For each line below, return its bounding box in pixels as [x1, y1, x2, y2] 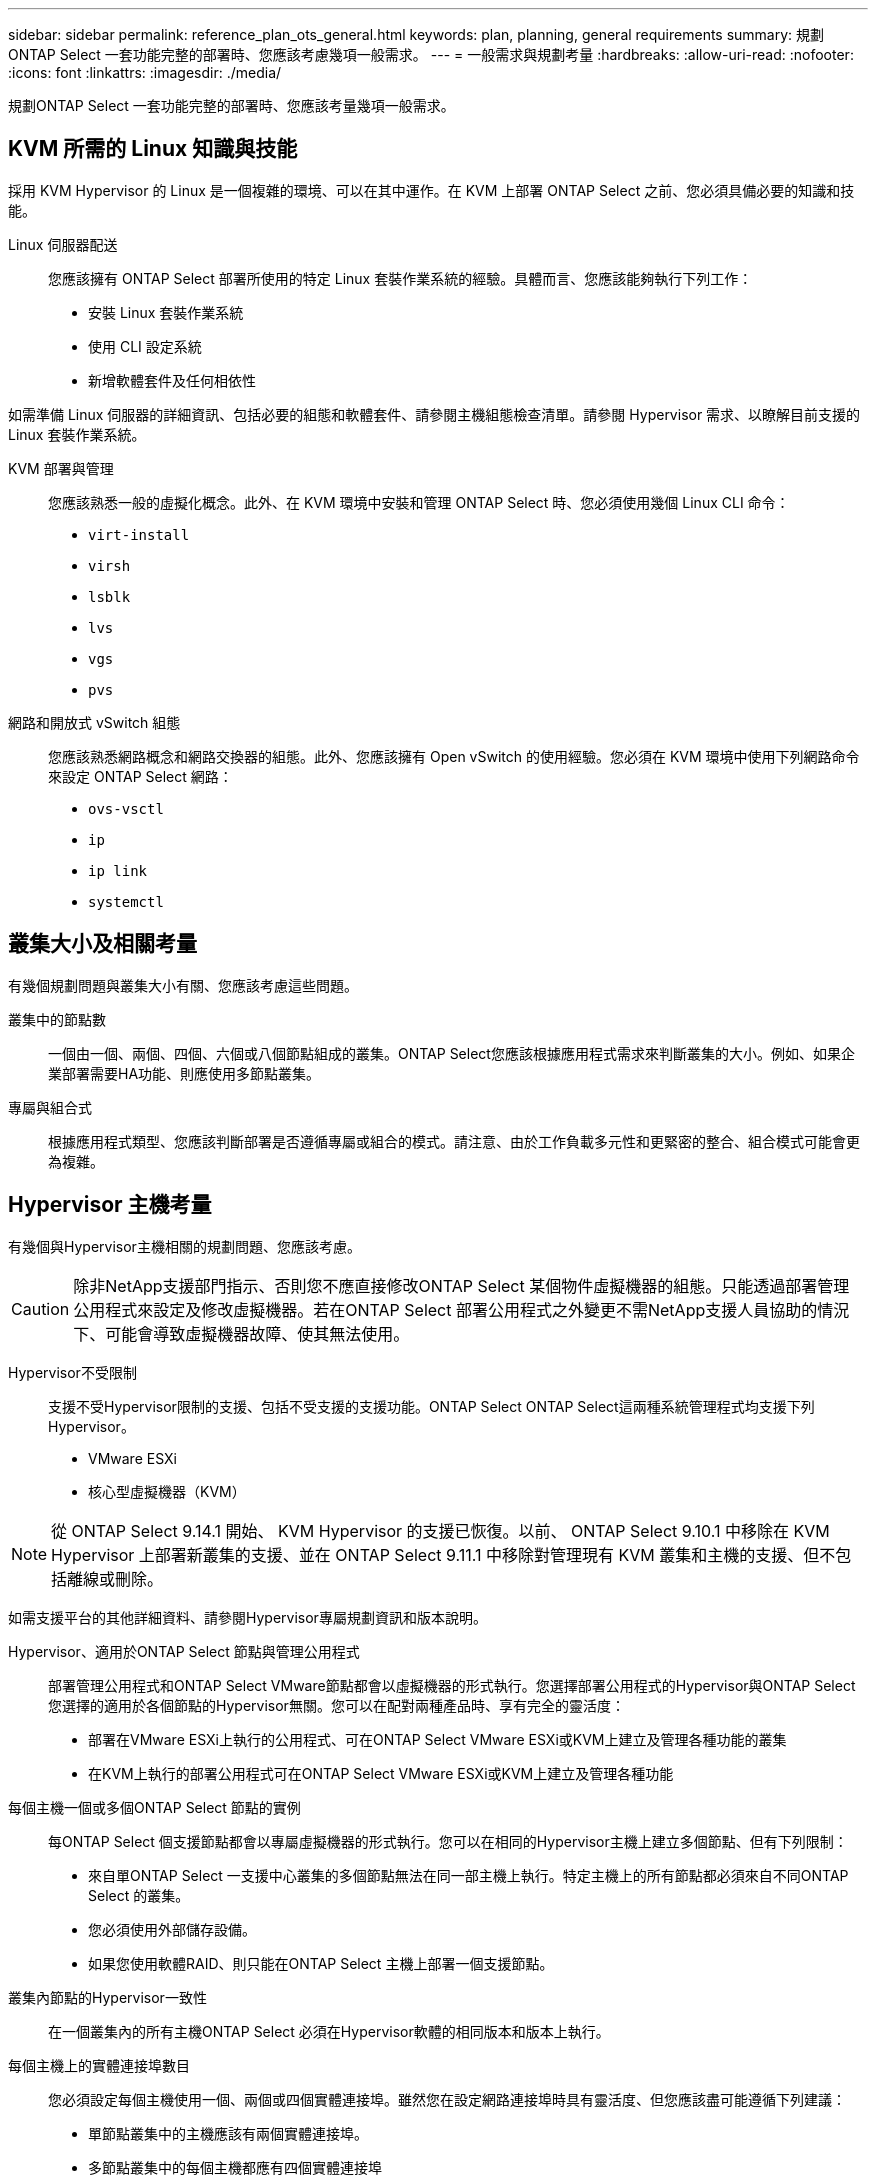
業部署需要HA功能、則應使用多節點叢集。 [48, 1064, 321, 1082]
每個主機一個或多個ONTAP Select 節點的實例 [8, 1798, 301, 1816]
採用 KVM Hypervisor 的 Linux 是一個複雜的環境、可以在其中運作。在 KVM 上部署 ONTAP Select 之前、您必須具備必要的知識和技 [8, 181, 855, 199]
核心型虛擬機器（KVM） [88, 1482, 246, 1500]
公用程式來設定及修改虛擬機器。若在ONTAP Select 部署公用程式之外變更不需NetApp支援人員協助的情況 [73, 1299, 850, 1320]
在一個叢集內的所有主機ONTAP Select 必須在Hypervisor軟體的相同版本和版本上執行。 [48, 2022, 610, 2040]
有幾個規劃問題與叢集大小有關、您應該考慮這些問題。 [8, 976, 358, 994]
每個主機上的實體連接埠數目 [8, 2056, 190, 2074]
